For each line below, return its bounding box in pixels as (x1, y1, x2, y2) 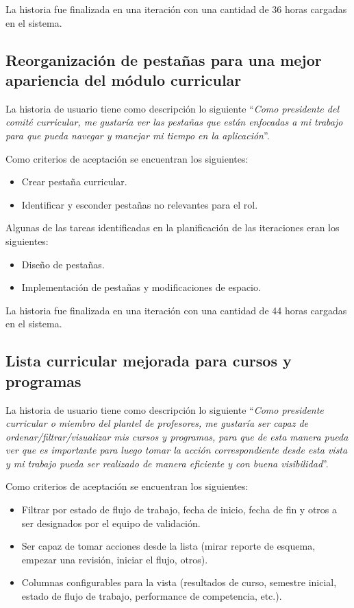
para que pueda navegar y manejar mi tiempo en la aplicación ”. (5, 128, 270, 142)
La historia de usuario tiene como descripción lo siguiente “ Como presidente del (5, 101, 340, 115)
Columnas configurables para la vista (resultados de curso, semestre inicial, (21, 575, 337, 589)
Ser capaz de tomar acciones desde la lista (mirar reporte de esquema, (21, 539, 316, 553)
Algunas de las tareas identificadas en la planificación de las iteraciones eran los (5, 220, 340, 235)
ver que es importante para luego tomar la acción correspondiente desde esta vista (5, 443, 348, 457)
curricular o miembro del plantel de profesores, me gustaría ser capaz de (5, 416, 308, 430)
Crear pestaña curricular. (21, 174, 127, 189)
